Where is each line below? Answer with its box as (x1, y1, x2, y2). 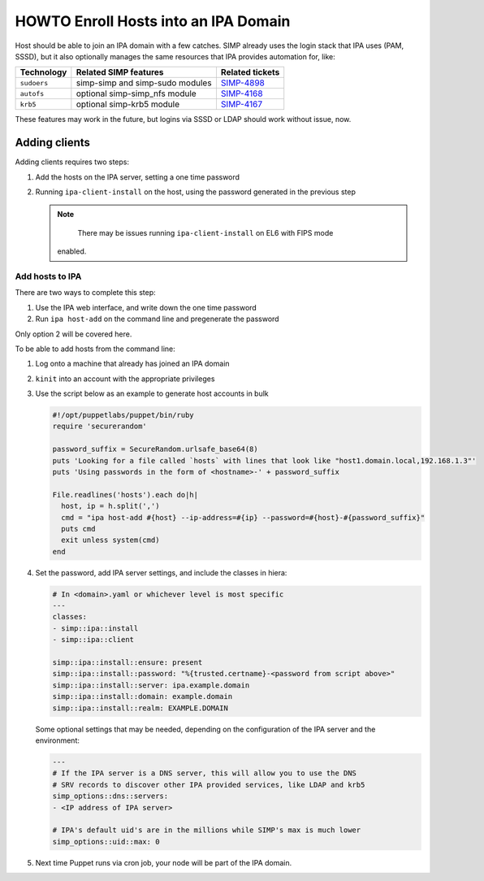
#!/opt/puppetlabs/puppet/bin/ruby (52, 410, 194, 420)
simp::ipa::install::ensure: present (52, 658, 203, 667)
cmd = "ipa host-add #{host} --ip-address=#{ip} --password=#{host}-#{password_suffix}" (61, 513, 426, 522)
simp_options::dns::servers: (52, 792, 169, 801)
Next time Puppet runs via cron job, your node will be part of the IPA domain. (35, 857, 292, 867)
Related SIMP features (76, 67, 164, 78)
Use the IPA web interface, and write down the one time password (35, 302, 257, 312)
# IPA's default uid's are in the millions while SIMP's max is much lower (52, 826, 361, 835)
